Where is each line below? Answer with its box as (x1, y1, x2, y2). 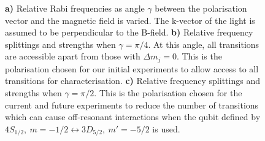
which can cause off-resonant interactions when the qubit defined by (5, 110, 261, 123)
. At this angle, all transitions (148, 37, 259, 50)
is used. (152, 122, 180, 135)
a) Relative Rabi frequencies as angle (5, 2, 145, 14)
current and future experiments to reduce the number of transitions (5, 98, 259, 111)
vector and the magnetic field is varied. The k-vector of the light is (5, 13, 255, 26)
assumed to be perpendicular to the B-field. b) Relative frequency (5, 26, 253, 39)
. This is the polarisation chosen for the (94, 86, 242, 99)
